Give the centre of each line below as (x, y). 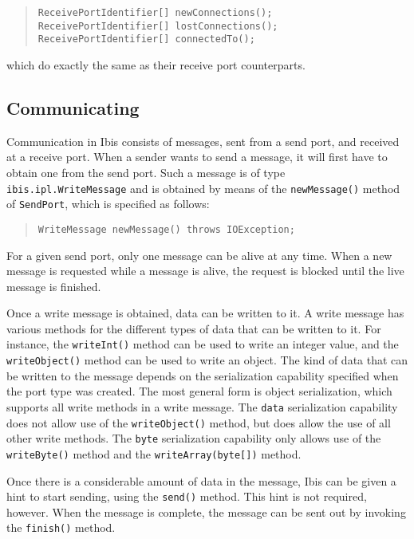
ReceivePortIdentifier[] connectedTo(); (146, 39)
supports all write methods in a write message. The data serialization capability (202, 406)
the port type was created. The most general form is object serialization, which (199, 391)
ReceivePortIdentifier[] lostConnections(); (158, 26)
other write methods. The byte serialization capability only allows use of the (194, 438)
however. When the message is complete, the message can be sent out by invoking (206, 511)
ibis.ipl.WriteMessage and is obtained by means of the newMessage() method (203, 188)
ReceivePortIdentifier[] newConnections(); (155, 13)
